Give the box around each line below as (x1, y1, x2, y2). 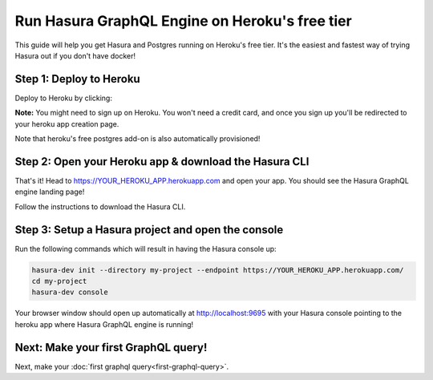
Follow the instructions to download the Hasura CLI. (14, 201, 186, 212)
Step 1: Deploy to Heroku (14, 72, 140, 86)
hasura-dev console (31, 288, 108, 297)
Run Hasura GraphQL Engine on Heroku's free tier (14, 12, 352, 30)
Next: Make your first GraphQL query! (14, 341, 208, 354)
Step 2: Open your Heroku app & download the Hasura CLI (14, 155, 310, 168)
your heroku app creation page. (14, 119, 119, 128)
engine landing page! (14, 187, 85, 196)
